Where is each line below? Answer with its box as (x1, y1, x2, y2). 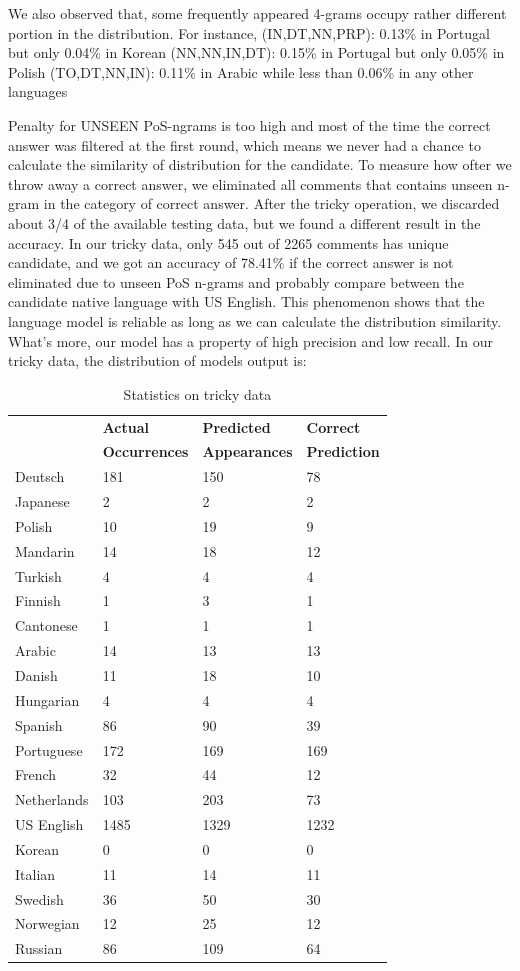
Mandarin (15, 540, 75, 561)
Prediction (306, 441, 380, 462)
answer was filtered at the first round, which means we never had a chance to (8, 134, 481, 155)
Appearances (202, 441, 293, 462)
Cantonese (15, 615, 78, 636)
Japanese (15, 491, 70, 512)
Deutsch (15, 466, 65, 487)
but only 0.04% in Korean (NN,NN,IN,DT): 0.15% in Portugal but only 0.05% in (8, 42, 505, 63)
